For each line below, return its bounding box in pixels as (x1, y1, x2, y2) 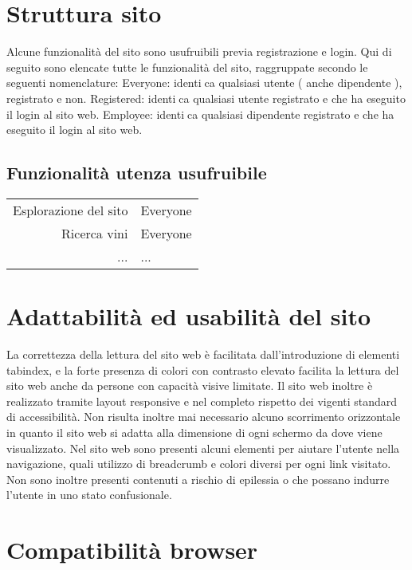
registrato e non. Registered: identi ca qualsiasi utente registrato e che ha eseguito (6, 89, 406, 106)
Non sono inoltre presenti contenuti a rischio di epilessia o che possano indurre (6, 470, 390, 487)
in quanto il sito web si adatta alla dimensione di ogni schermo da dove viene (6, 423, 383, 440)
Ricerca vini (61, 223, 128, 242)
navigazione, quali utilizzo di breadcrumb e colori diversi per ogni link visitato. (6, 455, 391, 472)
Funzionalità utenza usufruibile (6, 160, 267, 185)
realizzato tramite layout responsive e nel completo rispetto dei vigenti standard (6, 392, 398, 409)
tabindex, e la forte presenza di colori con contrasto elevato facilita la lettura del (6, 361, 399, 378)
